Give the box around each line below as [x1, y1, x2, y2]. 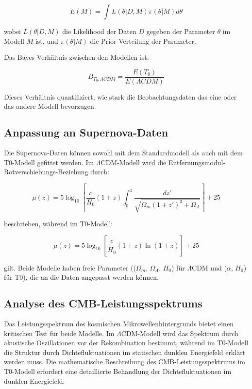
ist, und [35, 35, 58, 46]
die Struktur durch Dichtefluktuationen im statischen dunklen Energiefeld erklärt [4, 347, 246, 357]
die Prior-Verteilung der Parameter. [90, 35, 196, 46]
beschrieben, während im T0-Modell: [4, 218, 113, 228]
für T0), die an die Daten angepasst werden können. [4, 272, 159, 282]
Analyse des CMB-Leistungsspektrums [4, 296, 202, 311]
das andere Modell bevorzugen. [4, 101, 96, 111]
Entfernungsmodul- [168, 157, 226, 167]
